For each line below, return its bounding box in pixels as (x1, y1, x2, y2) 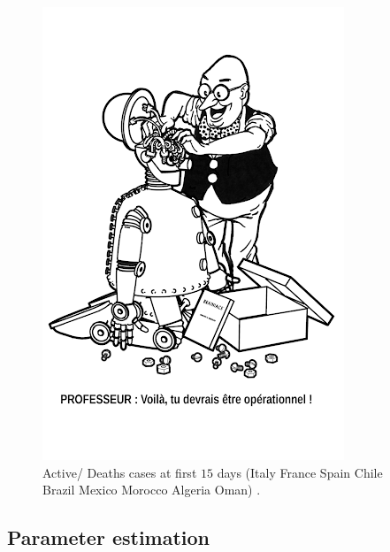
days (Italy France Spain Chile (217, 463, 383, 481)
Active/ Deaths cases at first (42, 463, 197, 481)
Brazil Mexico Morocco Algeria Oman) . (42, 480, 261, 499)
